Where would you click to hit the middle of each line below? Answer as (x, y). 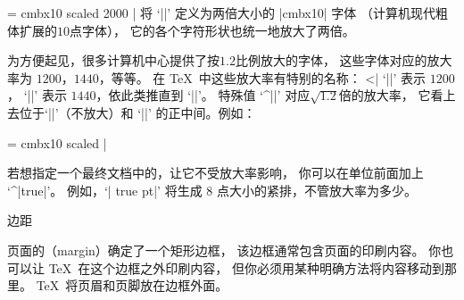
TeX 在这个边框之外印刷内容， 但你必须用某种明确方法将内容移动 (240, 267)
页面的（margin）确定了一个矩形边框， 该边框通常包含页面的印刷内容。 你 (224, 250)
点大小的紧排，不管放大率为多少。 (316, 190)
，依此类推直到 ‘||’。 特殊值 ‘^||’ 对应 (203, 95)
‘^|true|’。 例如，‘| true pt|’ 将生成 (105, 190)
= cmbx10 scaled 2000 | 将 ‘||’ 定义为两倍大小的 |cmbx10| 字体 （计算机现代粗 (228, 12)
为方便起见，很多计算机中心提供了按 (113, 60)
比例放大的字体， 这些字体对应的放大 (344, 60)
